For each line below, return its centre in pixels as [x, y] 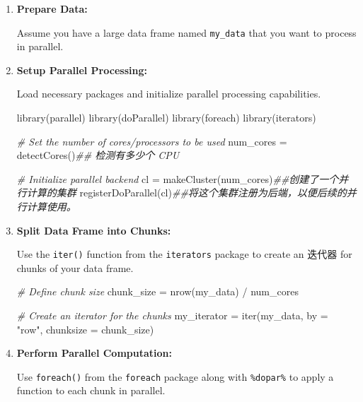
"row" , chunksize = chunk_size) [85, 329]
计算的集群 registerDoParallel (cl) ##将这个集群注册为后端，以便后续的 [186, 193]
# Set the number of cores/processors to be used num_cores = [152, 141]
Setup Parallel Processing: [82, 70]
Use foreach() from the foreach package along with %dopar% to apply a [175, 376]
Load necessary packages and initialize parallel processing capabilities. [169, 94]
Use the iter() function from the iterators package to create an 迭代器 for [184, 254]
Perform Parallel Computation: [94, 353]
